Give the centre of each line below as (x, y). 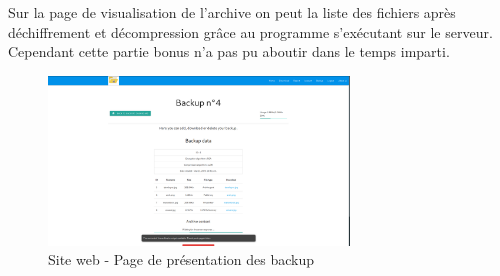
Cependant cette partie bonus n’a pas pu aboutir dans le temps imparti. (229, 51)
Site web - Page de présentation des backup (181, 259)
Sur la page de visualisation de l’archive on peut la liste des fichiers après (232, 12)
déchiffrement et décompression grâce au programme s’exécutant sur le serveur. (250, 31)
